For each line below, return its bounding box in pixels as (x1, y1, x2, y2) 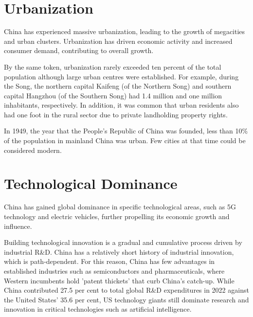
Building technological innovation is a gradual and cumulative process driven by (4, 237, 242, 247)
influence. (4, 221, 32, 231)
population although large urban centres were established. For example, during (4, 71, 239, 81)
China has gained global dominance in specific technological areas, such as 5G (4, 202, 236, 212)
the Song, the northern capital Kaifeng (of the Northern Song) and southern (4, 81, 232, 91)
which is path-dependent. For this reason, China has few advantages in (4, 256, 215, 266)
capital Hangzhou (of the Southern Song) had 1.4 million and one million (4, 90, 222, 100)
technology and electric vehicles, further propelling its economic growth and (4, 211, 230, 221)
